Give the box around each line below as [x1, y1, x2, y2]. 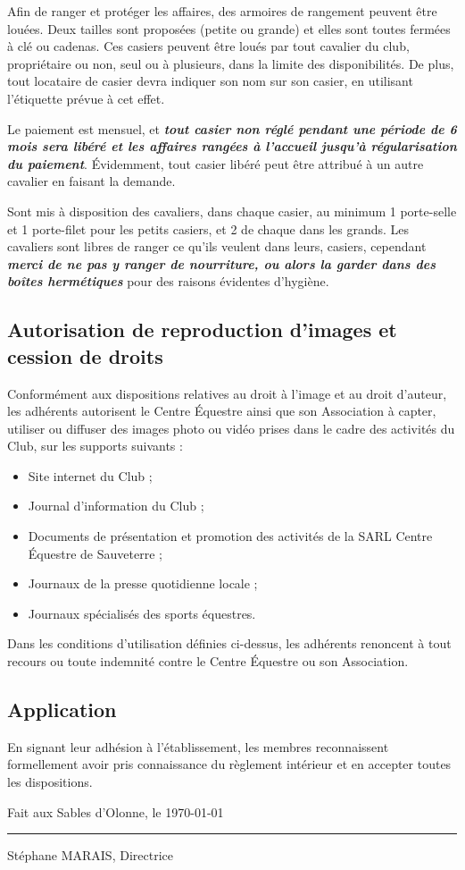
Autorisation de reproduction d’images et [7, 316, 397, 343]
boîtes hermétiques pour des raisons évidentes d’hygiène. [7, 272, 329, 291]
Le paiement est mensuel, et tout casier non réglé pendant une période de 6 [7, 119, 457, 138]
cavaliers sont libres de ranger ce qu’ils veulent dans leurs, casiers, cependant [7, 237, 427, 256]
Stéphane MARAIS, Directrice [7, 846, 173, 865]
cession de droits [7, 342, 163, 369]
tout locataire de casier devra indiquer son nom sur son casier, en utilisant [7, 72, 413, 90]
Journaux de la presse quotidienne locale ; [28, 574, 258, 593]
